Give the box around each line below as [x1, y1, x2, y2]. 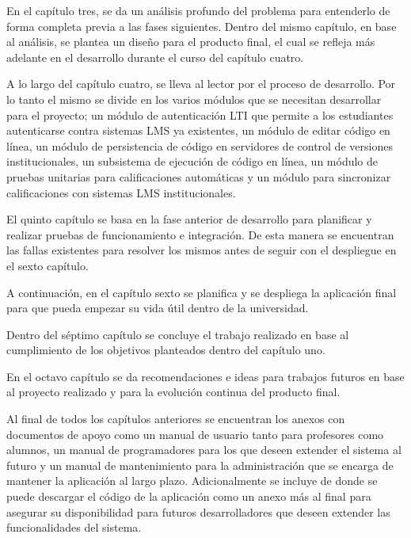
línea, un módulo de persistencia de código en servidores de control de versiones [6, 137, 393, 154]
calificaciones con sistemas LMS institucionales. [6, 184, 236, 200]
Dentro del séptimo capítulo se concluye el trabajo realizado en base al [6, 326, 349, 342]
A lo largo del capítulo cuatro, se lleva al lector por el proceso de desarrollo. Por [6, 75, 396, 92]
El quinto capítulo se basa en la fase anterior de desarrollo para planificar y [6, 211, 372, 227]
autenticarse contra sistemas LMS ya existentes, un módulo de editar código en [6, 122, 390, 139]
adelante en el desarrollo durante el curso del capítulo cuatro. [6, 48, 304, 65]
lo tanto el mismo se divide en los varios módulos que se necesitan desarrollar [6, 90, 382, 107]
